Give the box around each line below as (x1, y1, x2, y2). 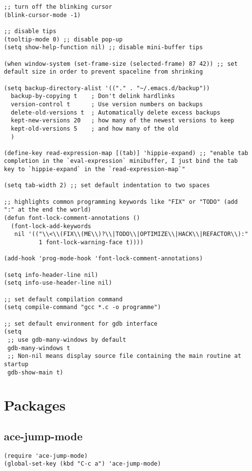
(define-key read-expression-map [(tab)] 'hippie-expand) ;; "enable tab (4, 149, 249, 157)
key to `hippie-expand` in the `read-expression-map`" (4, 166, 186, 173)
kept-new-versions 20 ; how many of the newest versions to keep (11, 117, 234, 124)
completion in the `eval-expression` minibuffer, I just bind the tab (4, 157, 238, 165)
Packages (4, 395, 66, 415)
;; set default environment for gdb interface (4, 320, 157, 327)
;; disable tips (4, 27, 57, 35)
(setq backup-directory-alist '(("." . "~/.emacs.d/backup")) (4, 84, 210, 92)
